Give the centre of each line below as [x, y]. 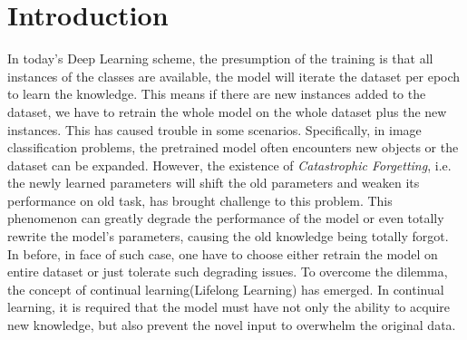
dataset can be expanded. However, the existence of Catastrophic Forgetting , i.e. [229, 165]
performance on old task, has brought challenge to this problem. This [200, 200]
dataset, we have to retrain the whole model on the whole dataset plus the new [227, 111]
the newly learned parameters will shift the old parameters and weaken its [214, 183]
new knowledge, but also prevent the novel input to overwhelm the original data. [232, 325]
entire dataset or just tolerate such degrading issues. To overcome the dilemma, [228, 272]
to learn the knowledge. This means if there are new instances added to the [217, 94]
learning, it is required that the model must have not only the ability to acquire [229, 307]
